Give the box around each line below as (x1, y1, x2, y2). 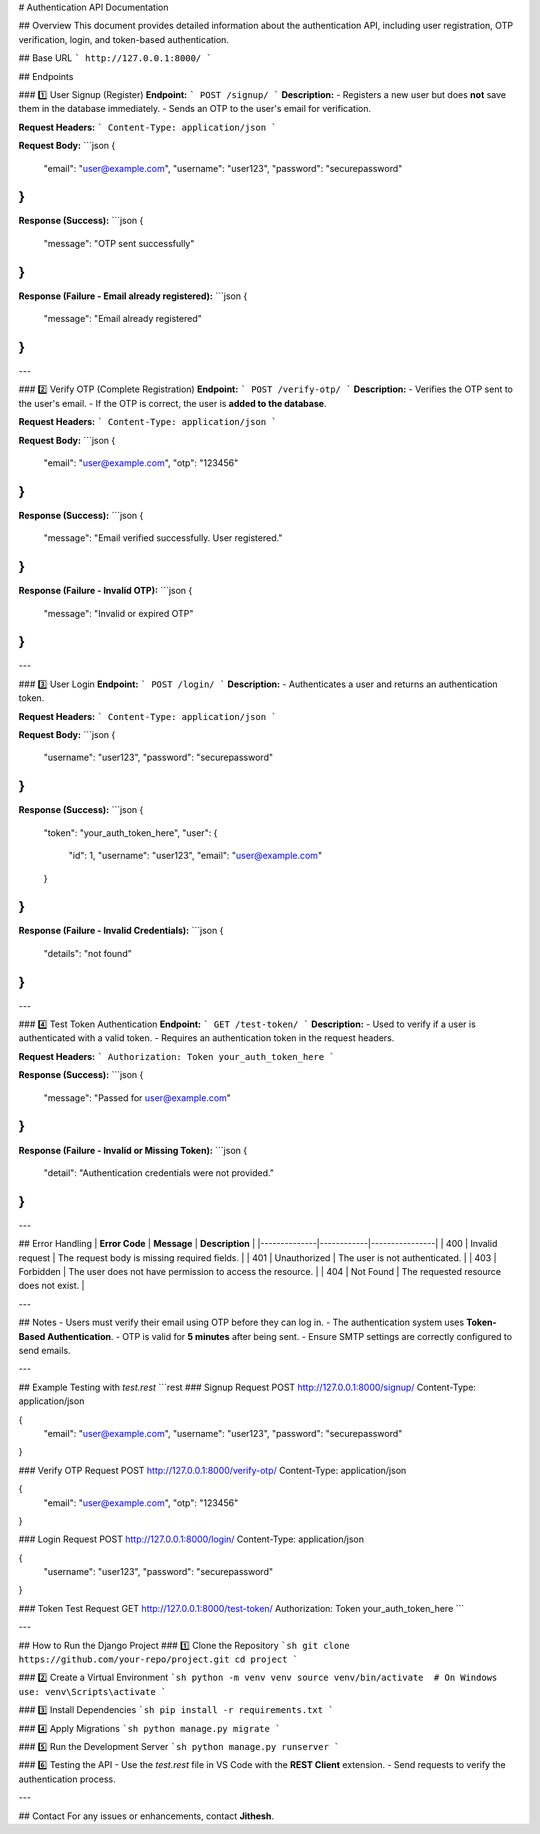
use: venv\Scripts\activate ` (18, 1686, 167, 1697)
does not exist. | (18, 1280, 85, 1292)
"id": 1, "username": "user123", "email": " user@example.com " (68, 850, 323, 862)
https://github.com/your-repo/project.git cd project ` (18, 1654, 299, 1665)
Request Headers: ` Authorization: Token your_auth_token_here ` (18, 1050, 335, 1062)
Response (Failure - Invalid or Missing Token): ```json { (18, 1144, 248, 1156)
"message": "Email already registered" (43, 313, 202, 325)
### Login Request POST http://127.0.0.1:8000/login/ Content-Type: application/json (18, 1533, 365, 1545)
